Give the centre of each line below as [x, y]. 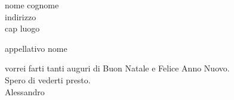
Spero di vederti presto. [48, 79]
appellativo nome [36, 48]
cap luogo [22, 28]
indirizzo [21, 16]
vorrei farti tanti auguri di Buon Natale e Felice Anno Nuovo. [117, 68]
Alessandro [25, 91]
